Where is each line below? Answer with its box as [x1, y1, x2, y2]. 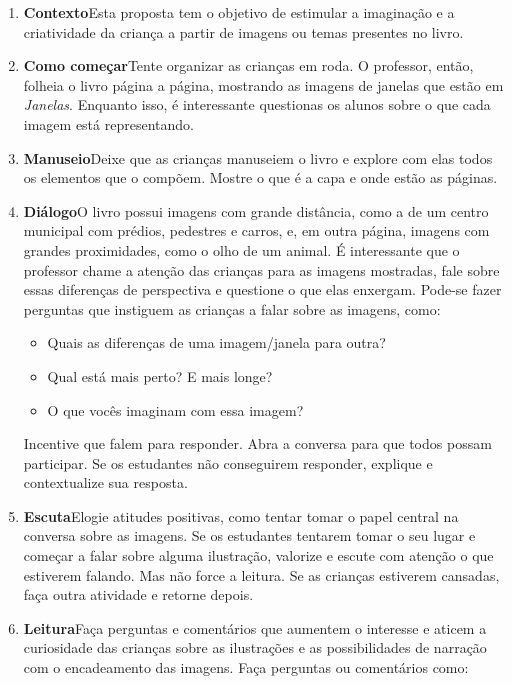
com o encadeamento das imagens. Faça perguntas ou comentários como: [23, 657, 469, 678]
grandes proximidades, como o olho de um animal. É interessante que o [23, 239, 460, 260]
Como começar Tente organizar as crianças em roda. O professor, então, [23, 55, 474, 76]
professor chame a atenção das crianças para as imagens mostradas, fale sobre [23, 259, 500, 280]
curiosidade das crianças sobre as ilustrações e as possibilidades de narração [23, 637, 487, 658]
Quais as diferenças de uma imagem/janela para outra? [47, 332, 386, 353]
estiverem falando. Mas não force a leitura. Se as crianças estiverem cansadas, [23, 564, 500, 585]
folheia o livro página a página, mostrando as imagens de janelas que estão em [23, 74, 504, 95]
